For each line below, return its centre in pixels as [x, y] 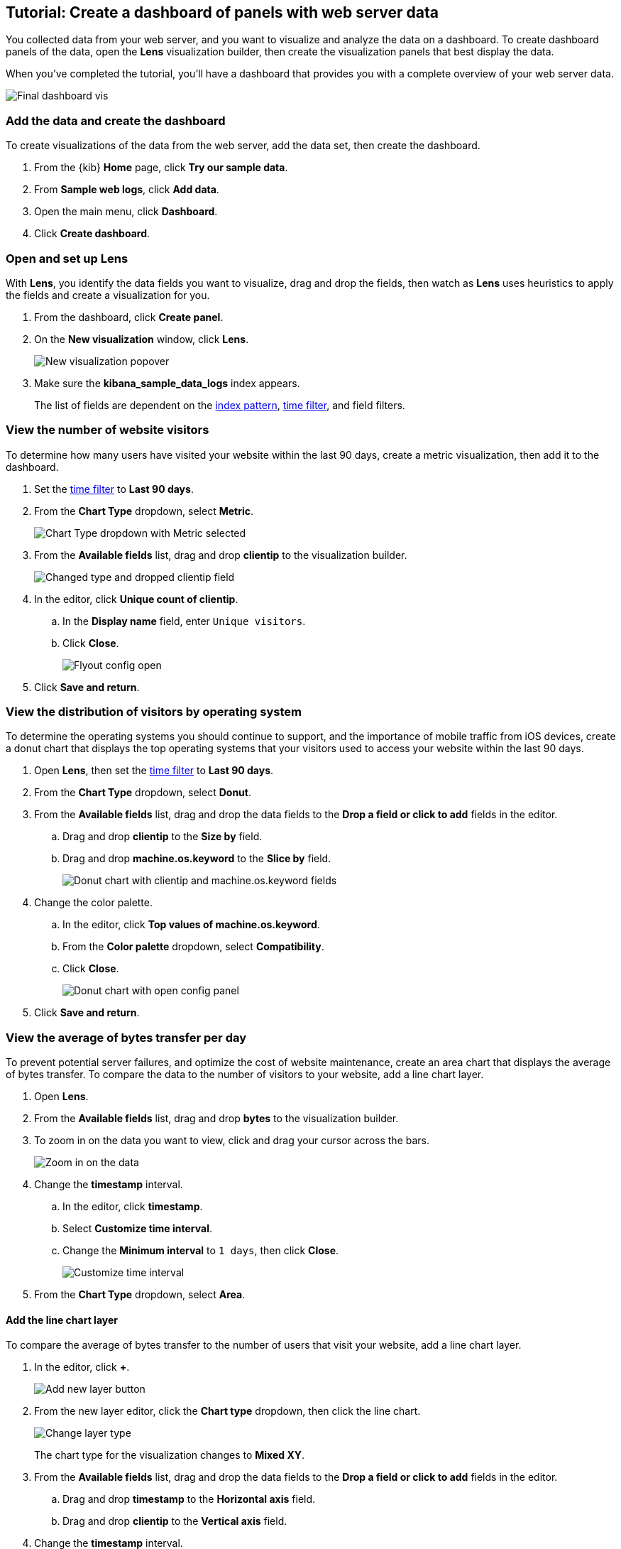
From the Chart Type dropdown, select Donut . [143, 793]
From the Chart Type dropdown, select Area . [140, 1295]
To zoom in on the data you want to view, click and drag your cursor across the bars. [232, 1141]
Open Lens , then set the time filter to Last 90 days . [154, 771]
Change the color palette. [94, 903]
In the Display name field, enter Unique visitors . [184, 621]
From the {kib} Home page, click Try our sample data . [161, 168]
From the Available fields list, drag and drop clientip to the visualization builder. [221, 555]
